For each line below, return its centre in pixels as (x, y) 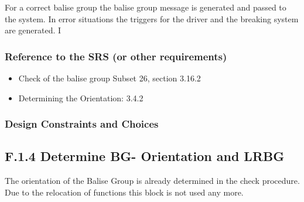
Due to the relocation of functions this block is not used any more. (124, 192)
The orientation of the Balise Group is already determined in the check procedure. (152, 181)
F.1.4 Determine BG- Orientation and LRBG (145, 156)
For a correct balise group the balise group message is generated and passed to (146, 7)
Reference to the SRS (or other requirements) (116, 56)
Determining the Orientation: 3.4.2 (81, 97)
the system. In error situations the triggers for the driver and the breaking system (152, 18)
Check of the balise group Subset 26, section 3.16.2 (110, 78)
